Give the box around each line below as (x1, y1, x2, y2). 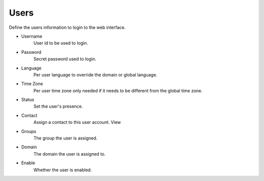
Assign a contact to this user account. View (33, 119, 121, 125)
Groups (21, 128, 37, 134)
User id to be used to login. (33, 40, 88, 46)
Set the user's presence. (33, 103, 83, 110)
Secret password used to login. (33, 56, 96, 62)
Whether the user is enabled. (33, 167, 92, 173)
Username (21, 33, 43, 39)
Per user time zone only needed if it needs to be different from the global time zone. (33, 88, 203, 93)
